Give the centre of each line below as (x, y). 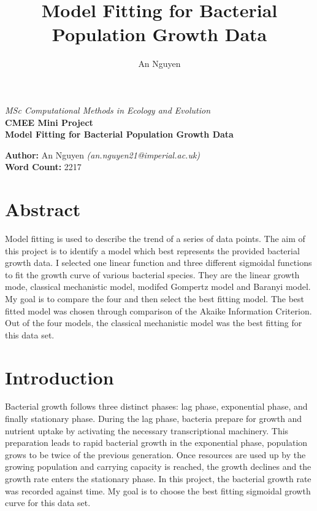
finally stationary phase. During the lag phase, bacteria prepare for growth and (154, 419)
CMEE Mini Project (49, 122)
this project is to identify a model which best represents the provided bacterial (152, 250)
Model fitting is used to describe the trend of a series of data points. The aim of (155, 238)
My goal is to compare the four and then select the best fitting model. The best (155, 298)
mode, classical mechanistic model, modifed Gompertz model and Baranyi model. (158, 287)
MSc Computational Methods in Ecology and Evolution (108, 110)
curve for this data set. (48, 503)
